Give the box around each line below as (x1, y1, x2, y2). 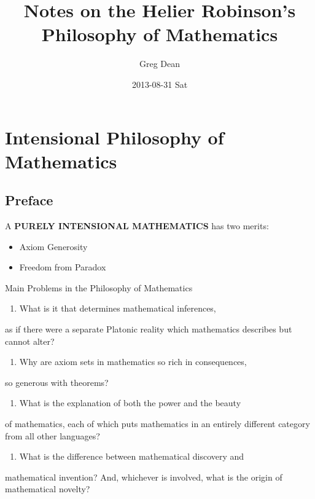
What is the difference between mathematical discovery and (19, 450, 244, 463)
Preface (5, 191, 53, 210)
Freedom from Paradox (19, 261, 106, 273)
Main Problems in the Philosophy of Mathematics (5, 281, 193, 294)
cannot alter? (5, 334, 55, 347)
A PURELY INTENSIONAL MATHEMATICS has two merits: (5, 219, 269, 232)
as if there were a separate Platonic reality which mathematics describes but (5, 323, 292, 336)
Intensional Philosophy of (5, 124, 224, 149)
